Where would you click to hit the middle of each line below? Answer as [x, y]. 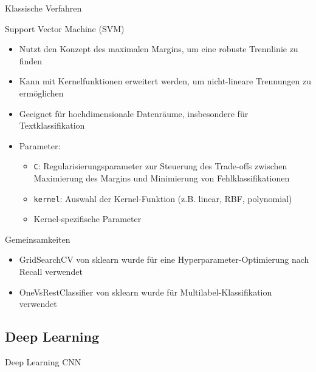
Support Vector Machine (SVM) [65, 28]
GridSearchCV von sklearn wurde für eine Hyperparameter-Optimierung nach [164, 259]
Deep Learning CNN [43, 362]
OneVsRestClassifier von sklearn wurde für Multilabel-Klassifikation [146, 292]
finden [31, 60]
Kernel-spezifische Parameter [88, 219]
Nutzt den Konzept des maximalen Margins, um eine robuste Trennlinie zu [159, 49]
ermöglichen [41, 93]
